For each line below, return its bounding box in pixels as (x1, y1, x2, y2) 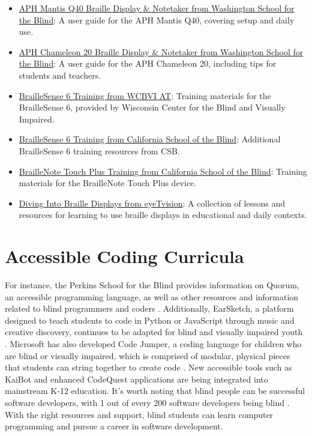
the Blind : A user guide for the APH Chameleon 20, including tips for (19, 57, 277, 70)
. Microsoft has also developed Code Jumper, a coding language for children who (5, 338, 302, 350)
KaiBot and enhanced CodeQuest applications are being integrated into (5, 372, 268, 385)
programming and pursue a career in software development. (5, 420, 223, 432)
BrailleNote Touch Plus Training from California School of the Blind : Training (19, 165, 307, 177)
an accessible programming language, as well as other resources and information (5, 290, 299, 303)
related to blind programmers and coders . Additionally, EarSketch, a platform (5, 302, 294, 315)
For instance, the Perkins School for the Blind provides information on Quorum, (5, 279, 299, 291)
